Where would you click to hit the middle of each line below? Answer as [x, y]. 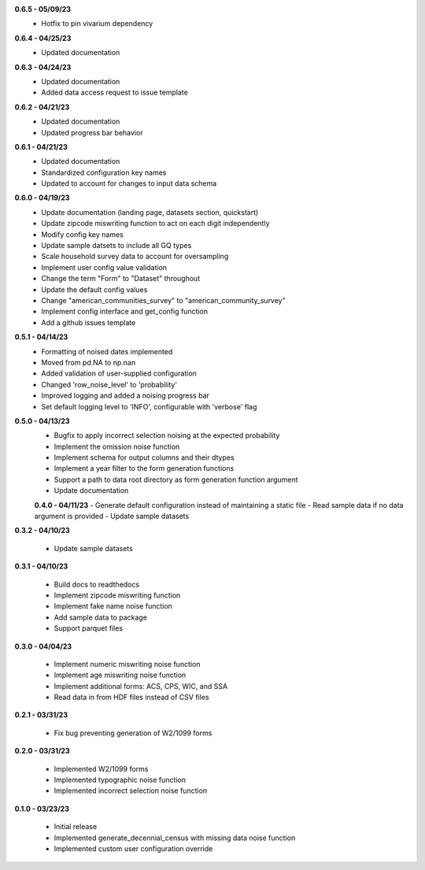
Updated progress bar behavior [92, 132]
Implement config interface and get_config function [125, 312]
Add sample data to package [100, 617]
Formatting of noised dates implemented [107, 351]
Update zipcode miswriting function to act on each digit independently [155, 224]
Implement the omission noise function [117, 446]
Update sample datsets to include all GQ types [116, 246]
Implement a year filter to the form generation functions [144, 468]
